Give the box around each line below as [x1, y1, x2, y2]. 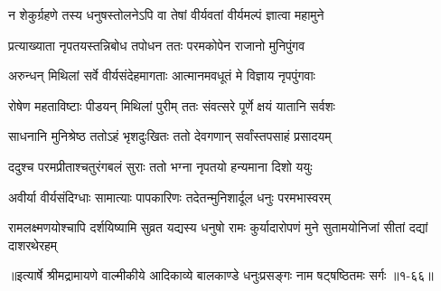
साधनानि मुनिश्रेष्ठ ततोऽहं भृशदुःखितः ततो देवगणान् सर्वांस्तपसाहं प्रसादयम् [8, 127, 332, 145]
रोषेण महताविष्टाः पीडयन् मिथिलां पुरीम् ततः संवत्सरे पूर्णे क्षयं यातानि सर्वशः [8, 96, 335, 115]
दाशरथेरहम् [8, 235, 58, 254]
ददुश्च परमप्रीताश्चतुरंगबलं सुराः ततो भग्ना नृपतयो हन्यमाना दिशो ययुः [8, 156, 313, 175]
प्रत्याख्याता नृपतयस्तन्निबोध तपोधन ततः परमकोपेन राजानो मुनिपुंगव [8, 35, 305, 54]
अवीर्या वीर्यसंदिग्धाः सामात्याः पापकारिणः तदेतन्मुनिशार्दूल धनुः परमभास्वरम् [8, 187, 331, 206]
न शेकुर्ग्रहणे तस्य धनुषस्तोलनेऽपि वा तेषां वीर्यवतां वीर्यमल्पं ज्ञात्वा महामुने [8, 5, 324, 23]
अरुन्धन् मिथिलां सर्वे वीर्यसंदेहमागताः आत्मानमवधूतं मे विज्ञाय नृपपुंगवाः [8, 66, 315, 85]
